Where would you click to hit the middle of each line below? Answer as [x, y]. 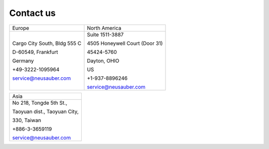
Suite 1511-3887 [105, 34]
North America [104, 28]
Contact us [32, 13]
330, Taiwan [27, 120]
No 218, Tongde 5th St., [40, 103]
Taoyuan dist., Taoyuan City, [46, 111]
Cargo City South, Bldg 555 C [47, 43]
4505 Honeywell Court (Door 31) [125, 43]
